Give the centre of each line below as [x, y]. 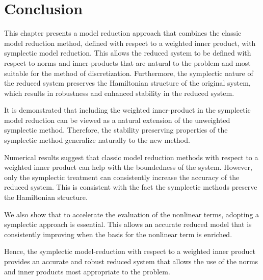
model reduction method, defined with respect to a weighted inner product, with [130, 43]
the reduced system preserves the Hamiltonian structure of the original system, [127, 83]
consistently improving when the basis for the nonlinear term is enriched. [118, 234]
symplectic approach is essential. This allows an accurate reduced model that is [128, 224]
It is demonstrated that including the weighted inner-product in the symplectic [127, 110]
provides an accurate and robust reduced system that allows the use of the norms [131, 261]
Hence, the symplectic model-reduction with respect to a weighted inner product [130, 251]
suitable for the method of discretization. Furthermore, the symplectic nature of [129, 73]
